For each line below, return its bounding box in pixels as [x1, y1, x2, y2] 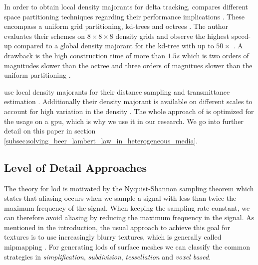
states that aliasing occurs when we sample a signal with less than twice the [4, 193, 237, 203]
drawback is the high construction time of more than [4, 50, 166, 60]
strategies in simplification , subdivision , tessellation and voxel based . [4, 251, 211, 262]
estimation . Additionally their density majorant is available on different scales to [4, 96, 253, 107]
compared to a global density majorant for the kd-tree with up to [14, 40, 214, 51]
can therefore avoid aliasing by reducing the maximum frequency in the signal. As [4, 212, 255, 223]
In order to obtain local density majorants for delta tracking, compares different [4, 1, 248, 11]
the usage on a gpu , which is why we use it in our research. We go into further [4, 116, 244, 126]
